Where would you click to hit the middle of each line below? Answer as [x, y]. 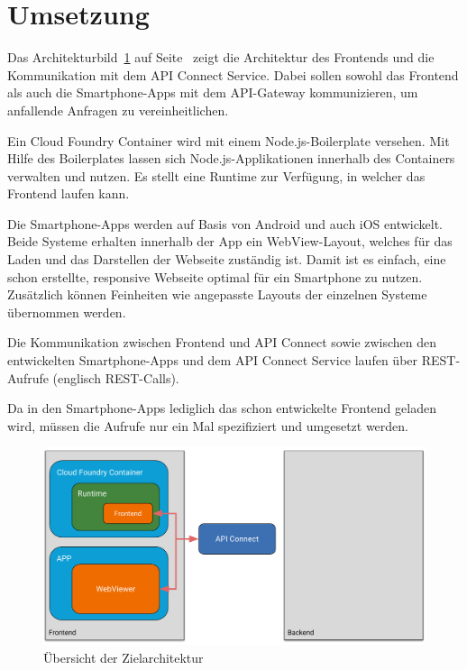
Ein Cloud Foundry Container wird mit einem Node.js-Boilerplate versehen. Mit [229, 140]
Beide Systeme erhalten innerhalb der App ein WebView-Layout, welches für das [230, 241]
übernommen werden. [67, 312]
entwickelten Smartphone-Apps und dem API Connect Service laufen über [213, 360]
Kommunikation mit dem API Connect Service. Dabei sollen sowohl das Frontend [233, 74]
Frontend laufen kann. [69, 193]
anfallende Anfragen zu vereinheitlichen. [118, 110]
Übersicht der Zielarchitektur [124, 658]
